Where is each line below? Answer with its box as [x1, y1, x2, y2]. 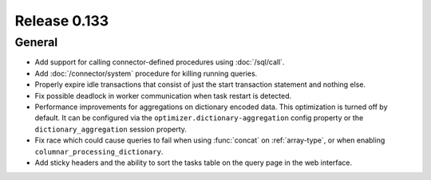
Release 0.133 [14, 12, 109, 29]
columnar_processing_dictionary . [34, 147, 164, 156]
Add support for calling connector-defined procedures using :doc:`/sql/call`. [34, 57, 285, 67]
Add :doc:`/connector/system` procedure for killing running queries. [34, 68, 258, 78]
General [14, 35, 58, 49]
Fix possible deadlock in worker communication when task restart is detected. [34, 91, 292, 100]
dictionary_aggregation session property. [34, 124, 188, 134]
